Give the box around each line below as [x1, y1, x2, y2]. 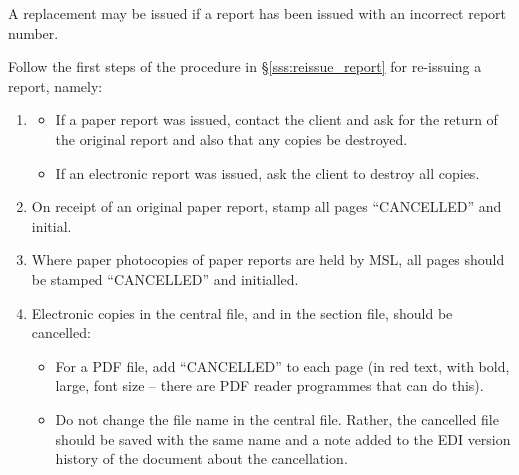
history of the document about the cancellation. [55, 448, 348, 469]
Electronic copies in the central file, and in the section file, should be [31, 302, 453, 323]
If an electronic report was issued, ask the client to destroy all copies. [55, 162, 480, 183]
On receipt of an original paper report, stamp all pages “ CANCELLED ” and [31, 196, 502, 217]
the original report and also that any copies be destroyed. [55, 128, 408, 149]
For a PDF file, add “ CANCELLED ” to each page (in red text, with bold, [55, 355, 510, 376]
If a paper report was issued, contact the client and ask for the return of [55, 109, 498, 130]
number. [8, 22, 59, 43]
